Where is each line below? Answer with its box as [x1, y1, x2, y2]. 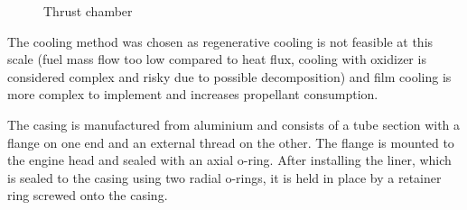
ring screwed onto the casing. [7, 186, 168, 205]
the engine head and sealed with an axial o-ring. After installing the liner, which [7, 151, 452, 169]
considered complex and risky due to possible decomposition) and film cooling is [7, 67, 452, 86]
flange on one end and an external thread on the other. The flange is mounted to [7, 132, 454, 151]
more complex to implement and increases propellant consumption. [7, 85, 378, 104]
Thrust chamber [43, 2, 133, 20]
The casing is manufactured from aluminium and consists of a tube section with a [7, 114, 461, 133]
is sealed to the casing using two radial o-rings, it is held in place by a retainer [7, 168, 442, 187]
